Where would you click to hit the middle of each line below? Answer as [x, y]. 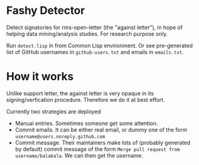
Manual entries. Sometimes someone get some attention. [86, 123]
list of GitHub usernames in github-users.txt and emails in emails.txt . [95, 52]
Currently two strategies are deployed [54, 111]
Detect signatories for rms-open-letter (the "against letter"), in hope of [95, 27]
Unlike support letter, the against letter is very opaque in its [80, 93]
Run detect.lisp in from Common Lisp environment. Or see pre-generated [99, 45]
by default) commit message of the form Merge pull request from [97, 149]
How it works [40, 77]
